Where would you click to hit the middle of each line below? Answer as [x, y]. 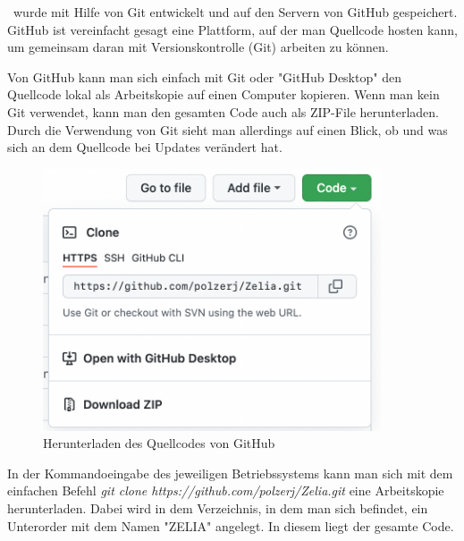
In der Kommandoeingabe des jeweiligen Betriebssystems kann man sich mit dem [230, 473]
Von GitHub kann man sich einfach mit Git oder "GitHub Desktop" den [204, 76]
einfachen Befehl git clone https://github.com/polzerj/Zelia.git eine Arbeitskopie [226, 490]
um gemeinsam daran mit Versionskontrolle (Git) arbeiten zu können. [198, 47]
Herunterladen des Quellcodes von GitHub [159, 443]
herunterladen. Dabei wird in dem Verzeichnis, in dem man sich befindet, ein [218, 507]
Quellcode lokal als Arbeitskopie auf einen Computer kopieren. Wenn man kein [224, 94]
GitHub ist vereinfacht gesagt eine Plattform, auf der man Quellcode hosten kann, [232, 29]
